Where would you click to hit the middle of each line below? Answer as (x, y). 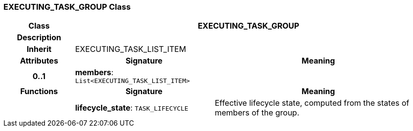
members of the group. (257, 113)
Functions (39, 91)
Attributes (39, 61)
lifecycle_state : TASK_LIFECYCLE (132, 108)
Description (39, 38)
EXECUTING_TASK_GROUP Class (67, 7)
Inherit (39, 49)
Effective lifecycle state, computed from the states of (312, 103)
